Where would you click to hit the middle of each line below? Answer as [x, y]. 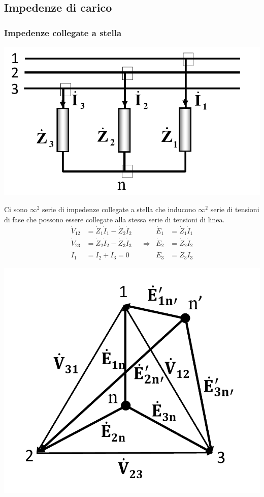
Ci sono [16, 209]
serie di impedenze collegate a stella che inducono [119, 209]
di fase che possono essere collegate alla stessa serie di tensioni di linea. [114, 220]
